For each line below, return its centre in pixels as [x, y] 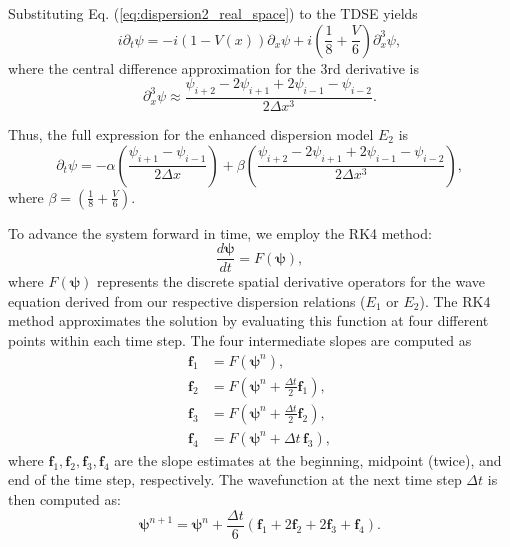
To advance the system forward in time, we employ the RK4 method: [220, 232]
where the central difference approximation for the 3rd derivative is [214, 67]
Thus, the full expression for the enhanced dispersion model [191, 134]
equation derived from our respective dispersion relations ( [187, 300]
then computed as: [64, 498]
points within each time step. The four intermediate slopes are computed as [240, 340]
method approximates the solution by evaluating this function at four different [248, 320]
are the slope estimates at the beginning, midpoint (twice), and [308, 459]
